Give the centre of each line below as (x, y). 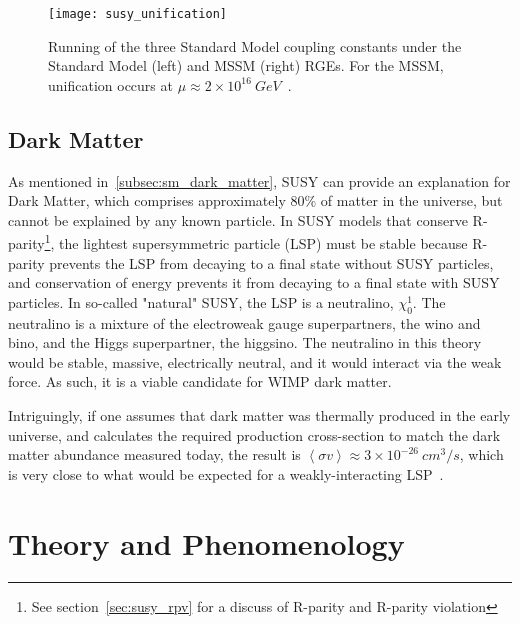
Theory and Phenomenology (206, 542)
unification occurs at (110, 84)
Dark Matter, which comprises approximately (147, 200)
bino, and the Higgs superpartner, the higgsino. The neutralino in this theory (245, 342)
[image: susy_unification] (137, 14)
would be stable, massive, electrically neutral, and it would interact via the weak (255, 361)
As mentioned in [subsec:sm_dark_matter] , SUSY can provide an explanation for (259, 180)
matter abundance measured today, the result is (154, 454)
